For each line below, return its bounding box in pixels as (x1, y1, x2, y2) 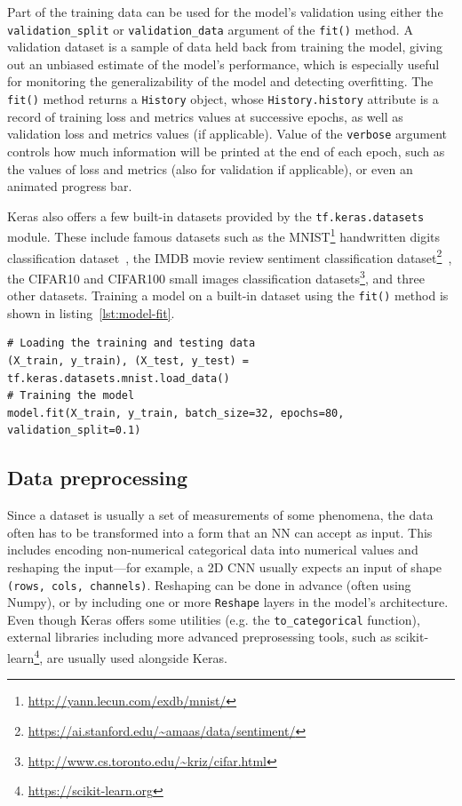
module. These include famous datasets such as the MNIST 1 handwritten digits (7, 225, 441, 246)
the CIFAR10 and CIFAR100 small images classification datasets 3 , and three (7, 266, 425, 287)
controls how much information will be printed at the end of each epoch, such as (7, 141, 445, 160)
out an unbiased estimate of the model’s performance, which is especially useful (7, 54, 440, 73)
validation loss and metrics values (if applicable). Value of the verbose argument (7, 124, 448, 143)
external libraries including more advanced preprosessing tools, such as (7, 627, 392, 646)
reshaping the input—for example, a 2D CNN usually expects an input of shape (7, 557, 442, 576)
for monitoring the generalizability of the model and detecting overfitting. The (7, 72, 434, 91)
